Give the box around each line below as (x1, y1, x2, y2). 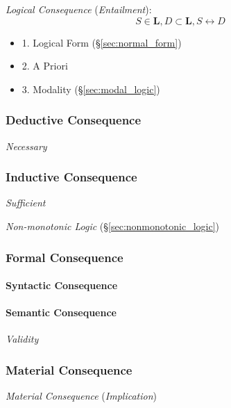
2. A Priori (22, 58, 68, 73)
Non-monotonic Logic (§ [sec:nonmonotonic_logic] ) (6, 219, 219, 233)
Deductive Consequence (6, 111, 142, 129)
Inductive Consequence (6, 168, 137, 186)
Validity (6, 332, 39, 346)
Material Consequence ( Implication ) (6, 389, 157, 403)
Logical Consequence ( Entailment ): (6, 2, 152, 16)
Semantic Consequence (6, 305, 117, 320)
